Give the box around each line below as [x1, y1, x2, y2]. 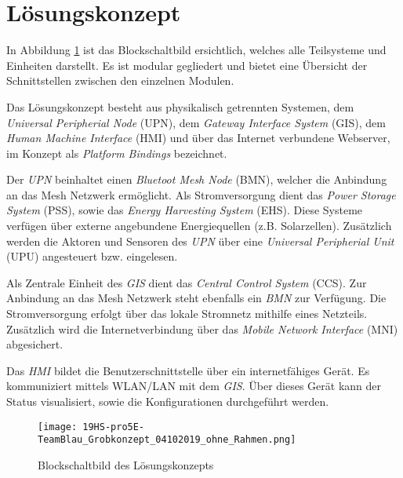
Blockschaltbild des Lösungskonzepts [38, 456, 214, 473]
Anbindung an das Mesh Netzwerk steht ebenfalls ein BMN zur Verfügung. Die [6, 290, 387, 306]
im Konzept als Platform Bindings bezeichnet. [6, 144, 227, 161]
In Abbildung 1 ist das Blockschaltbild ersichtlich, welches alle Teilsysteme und [6, 42, 387, 58]
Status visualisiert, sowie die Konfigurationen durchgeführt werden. [6, 393, 329, 409]
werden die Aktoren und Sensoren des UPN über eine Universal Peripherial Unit [6, 232, 394, 249]
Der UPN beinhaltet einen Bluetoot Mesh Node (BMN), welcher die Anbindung [6, 171, 387, 188]
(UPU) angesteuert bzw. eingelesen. [6, 248, 178, 265]
